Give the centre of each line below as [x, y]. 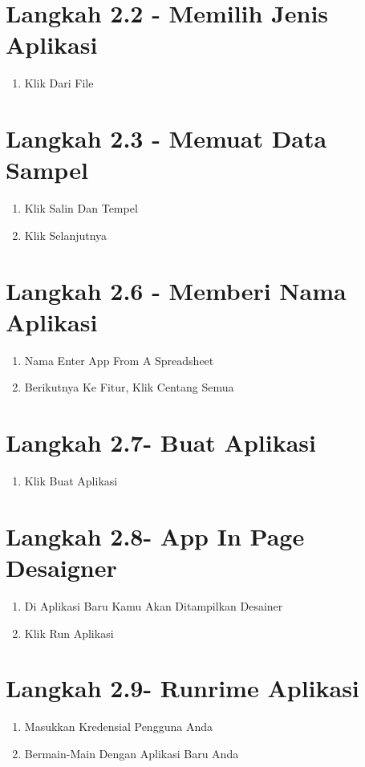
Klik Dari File [59, 83]
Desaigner [61, 567]
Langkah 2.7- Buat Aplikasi [161, 442]
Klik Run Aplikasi [69, 633]
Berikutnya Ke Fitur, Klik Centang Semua [129, 387]
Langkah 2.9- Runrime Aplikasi [182, 688]
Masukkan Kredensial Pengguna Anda [118, 726]
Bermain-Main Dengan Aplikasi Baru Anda [132, 753]
